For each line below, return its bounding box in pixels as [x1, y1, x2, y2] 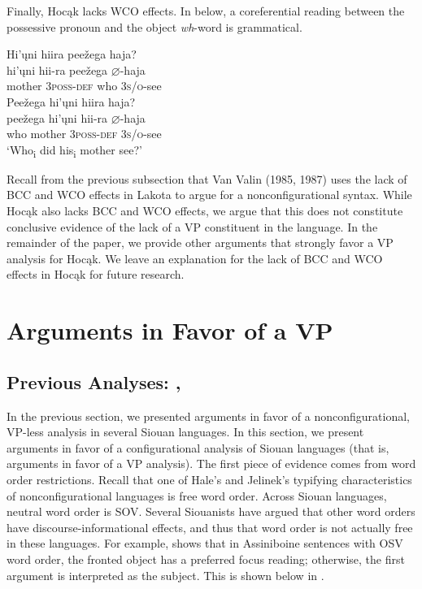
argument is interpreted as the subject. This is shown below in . [7, 566, 324, 583]
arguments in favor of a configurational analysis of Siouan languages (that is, [7, 439, 389, 456]
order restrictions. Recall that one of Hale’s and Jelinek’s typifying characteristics [7, 470, 412, 487]
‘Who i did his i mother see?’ [7, 141, 142, 160]
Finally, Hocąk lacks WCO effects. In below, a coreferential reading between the [7, 2, 405, 19]
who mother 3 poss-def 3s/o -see [7, 125, 162, 142]
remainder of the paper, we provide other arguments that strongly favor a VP [7, 234, 394, 251]
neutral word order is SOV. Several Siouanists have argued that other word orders [7, 503, 415, 520]
